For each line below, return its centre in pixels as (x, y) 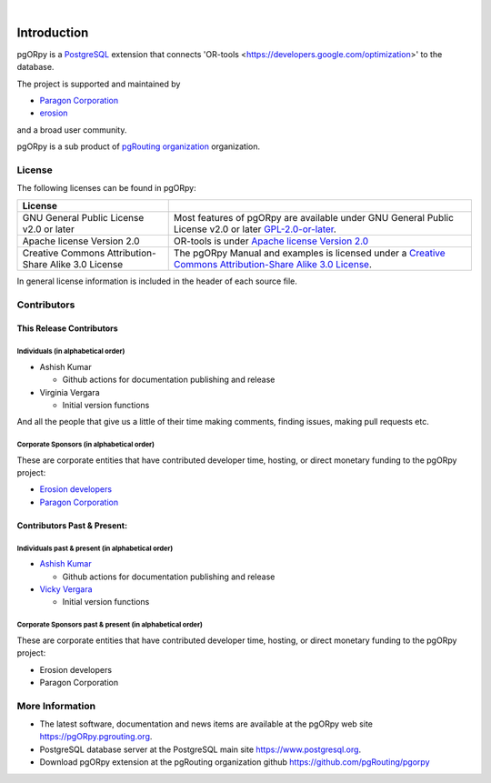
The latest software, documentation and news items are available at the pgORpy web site (206, 724)
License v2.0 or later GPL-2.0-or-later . (255, 229)
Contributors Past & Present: (72, 525)
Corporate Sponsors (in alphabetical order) (85, 445)
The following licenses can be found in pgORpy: (107, 188)
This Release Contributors (67, 328)
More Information (56, 706)
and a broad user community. (72, 130)
